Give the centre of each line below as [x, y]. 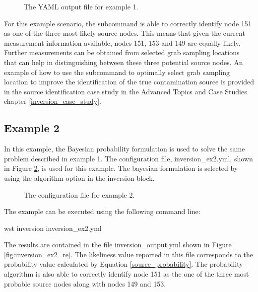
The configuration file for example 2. [79, 194]
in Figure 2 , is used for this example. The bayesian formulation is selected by [121, 168]
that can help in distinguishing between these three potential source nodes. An [124, 62]
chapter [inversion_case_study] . [53, 101]
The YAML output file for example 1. [81, 6]
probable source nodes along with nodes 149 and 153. [85, 283]
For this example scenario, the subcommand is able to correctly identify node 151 [128, 23]
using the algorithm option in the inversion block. [79, 178]
